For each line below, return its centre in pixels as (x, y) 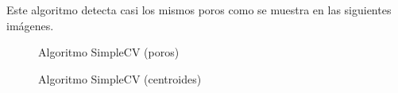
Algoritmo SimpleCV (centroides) (120, 78)
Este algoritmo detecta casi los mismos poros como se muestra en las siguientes (199, 10)
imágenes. (30, 25)
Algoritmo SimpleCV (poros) (109, 52)
